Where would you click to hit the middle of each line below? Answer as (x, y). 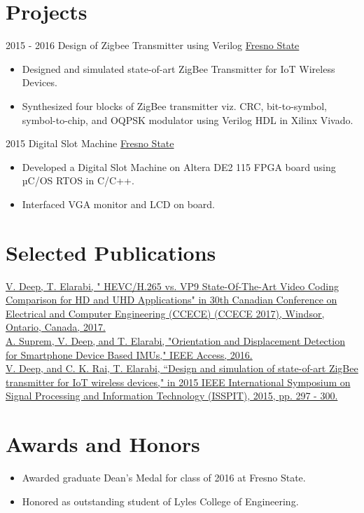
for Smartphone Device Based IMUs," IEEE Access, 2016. (129, 354)
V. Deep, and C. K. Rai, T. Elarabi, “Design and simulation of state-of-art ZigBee (182, 368)
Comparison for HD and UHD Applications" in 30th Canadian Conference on (171, 300)
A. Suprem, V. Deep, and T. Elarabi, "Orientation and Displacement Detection (175, 340)
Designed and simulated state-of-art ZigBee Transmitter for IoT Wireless (178, 68)
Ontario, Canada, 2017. (56, 327)
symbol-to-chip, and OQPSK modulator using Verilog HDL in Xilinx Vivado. (188, 119)
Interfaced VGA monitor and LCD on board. (118, 204)
